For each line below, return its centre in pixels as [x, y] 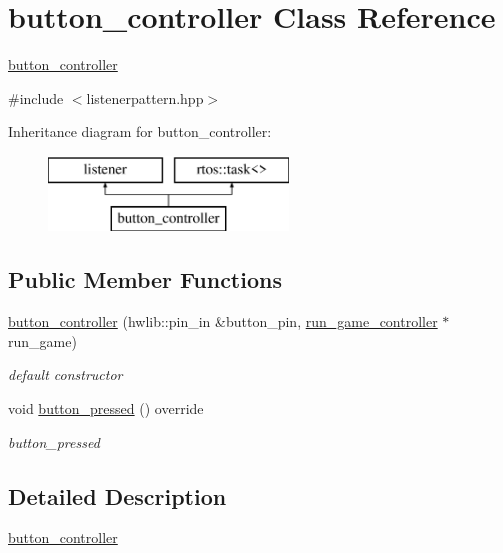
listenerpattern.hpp [145, 97]
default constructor [65, 374]
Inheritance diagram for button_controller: [140, 131]
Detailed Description [117, 495]
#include [36, 97]
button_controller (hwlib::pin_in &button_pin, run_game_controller [223, 321]
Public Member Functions [145, 279]
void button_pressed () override [106, 408]
